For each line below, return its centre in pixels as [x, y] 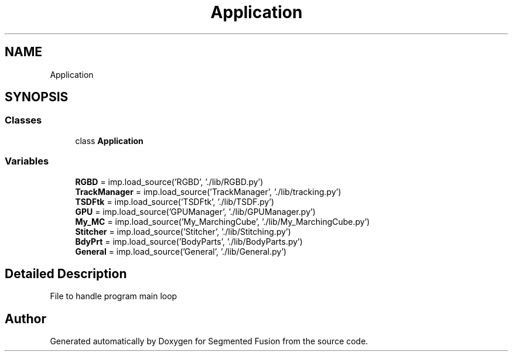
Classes [23, 120]
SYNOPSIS [37, 97]
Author [25, 319]
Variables [27, 161]
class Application [109, 141]
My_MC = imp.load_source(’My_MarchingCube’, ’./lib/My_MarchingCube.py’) [223, 221]
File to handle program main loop [114, 296]
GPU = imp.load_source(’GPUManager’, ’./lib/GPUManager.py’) [195, 211]
